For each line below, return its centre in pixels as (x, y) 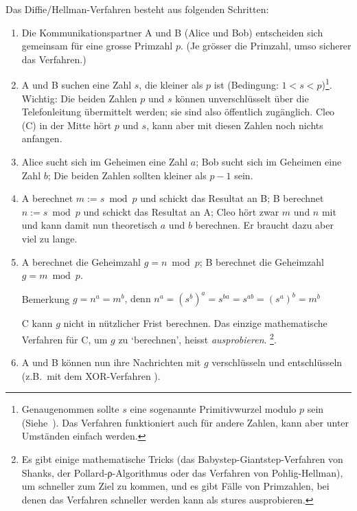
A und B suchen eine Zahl (77, 85)
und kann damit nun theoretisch (90, 225)
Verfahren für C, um (65, 339)
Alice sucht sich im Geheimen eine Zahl (105, 161)
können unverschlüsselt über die (242, 98)
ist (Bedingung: (246, 85)
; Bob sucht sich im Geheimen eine (269, 161)
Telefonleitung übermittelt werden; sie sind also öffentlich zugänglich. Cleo (178, 112)
